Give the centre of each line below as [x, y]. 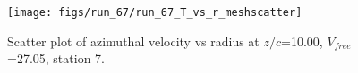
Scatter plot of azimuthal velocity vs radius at [133, 41]
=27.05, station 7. [56, 58]
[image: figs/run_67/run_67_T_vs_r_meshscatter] [155, 12]
